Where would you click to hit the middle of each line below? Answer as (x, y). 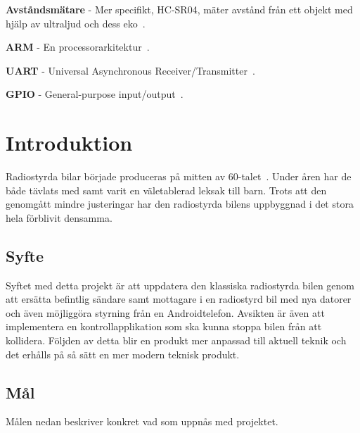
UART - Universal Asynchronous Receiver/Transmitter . (130, 70)
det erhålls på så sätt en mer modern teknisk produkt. (123, 354)
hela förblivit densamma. (59, 217)
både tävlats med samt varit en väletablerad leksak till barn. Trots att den (166, 190)
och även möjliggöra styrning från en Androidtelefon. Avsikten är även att (165, 312)
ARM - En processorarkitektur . (78, 47)
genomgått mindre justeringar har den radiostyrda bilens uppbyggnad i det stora (180, 204)
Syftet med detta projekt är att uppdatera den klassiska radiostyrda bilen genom (180, 285)
